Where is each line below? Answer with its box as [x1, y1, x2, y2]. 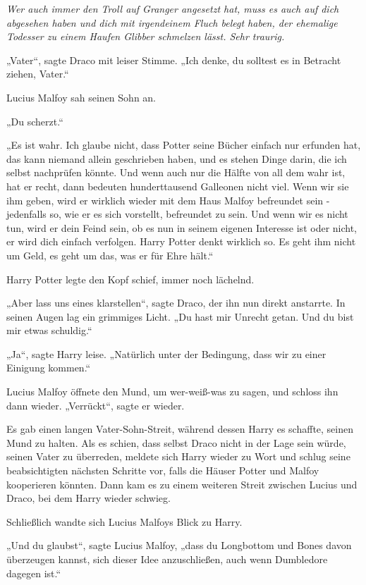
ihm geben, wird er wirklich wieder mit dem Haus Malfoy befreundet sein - [6, 192, 330, 207]
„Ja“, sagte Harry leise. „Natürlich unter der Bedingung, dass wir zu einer [6, 346, 327, 361]
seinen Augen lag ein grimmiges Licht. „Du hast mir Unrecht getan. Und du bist [6, 309, 354, 324]
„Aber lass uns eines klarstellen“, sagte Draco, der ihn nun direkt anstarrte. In [6, 295, 346, 310]
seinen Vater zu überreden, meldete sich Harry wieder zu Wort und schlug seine [6, 449, 350, 464]
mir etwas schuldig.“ [6, 323, 92, 338]
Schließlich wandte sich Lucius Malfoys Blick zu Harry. [6, 514, 243, 529]
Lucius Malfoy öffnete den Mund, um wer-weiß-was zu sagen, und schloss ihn [6, 384, 338, 399]
